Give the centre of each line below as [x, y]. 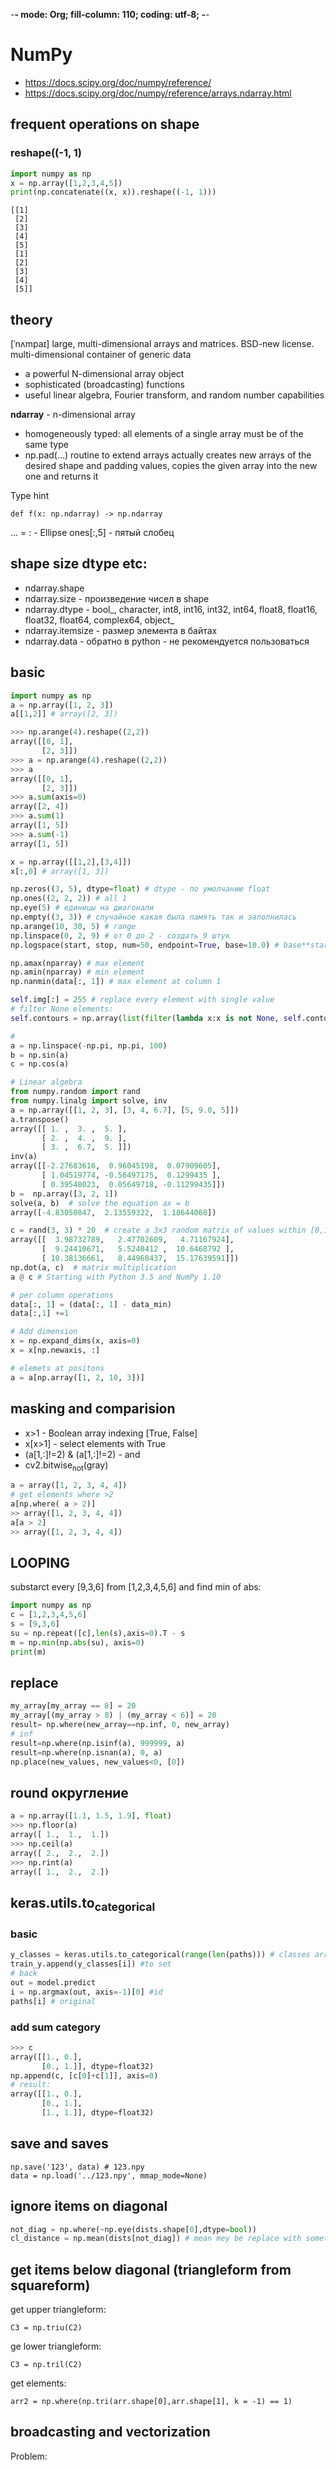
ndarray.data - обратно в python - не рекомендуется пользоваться [167, 641]
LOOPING [40, 1562]
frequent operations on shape [105, 124]
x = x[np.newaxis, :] [55, 1350]
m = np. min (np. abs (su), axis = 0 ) [77, 1642]
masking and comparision [93, 1409]
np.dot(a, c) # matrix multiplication [93, 1267]
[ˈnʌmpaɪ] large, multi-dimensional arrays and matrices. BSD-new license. [162, 344]
